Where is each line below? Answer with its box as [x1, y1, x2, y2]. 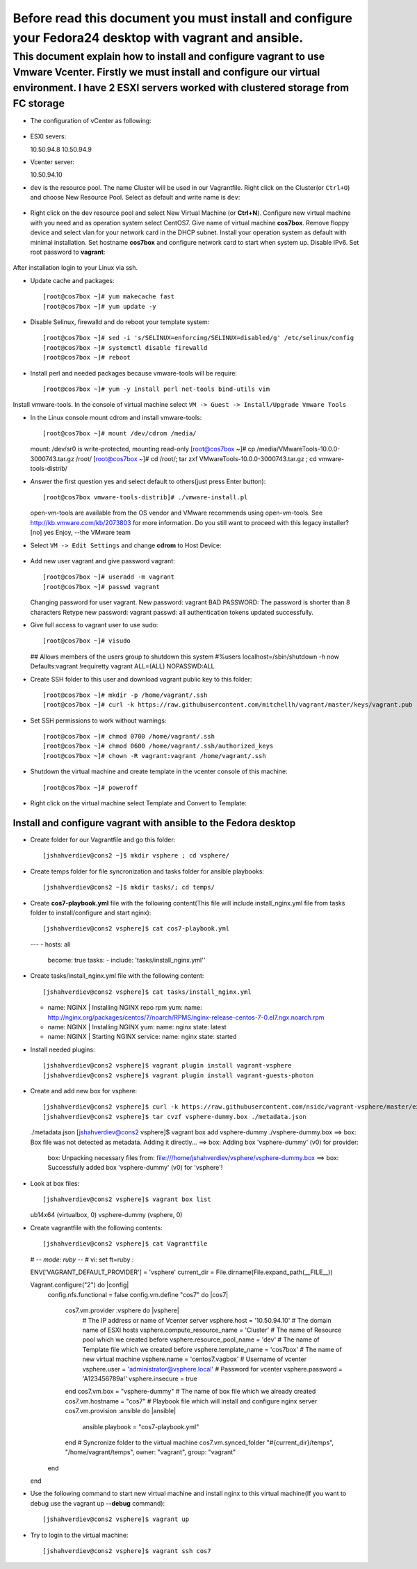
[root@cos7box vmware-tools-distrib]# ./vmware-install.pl [42, 494, 248, 501]
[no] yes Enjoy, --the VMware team [30, 529, 131, 537]
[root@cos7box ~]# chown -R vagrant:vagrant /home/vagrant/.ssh [42, 752, 267, 759]
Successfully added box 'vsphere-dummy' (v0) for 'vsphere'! [47, 1164, 223, 1172]
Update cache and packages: [30, 276, 115, 284]
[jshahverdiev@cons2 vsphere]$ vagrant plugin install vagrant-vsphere [42, 1061, 292, 1070]
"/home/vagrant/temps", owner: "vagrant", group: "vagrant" [65, 1448, 236, 1456]
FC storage [13, 97, 65, 109]
